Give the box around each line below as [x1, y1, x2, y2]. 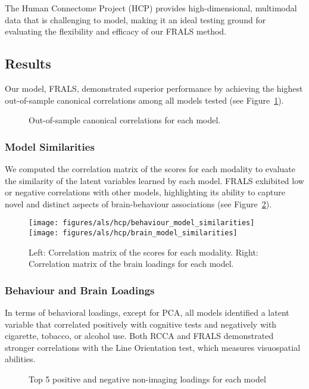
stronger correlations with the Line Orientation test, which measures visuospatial [5, 341, 301, 353]
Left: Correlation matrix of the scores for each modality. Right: [29, 245, 258, 258]
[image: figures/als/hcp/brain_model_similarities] [29, 229, 238, 238]
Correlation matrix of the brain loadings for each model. [29, 257, 234, 270]
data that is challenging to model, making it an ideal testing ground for [5, 13, 266, 26]
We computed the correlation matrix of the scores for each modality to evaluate [5, 162, 295, 175]
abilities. [5, 353, 36, 365]
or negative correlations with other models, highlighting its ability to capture [5, 186, 286, 198]
